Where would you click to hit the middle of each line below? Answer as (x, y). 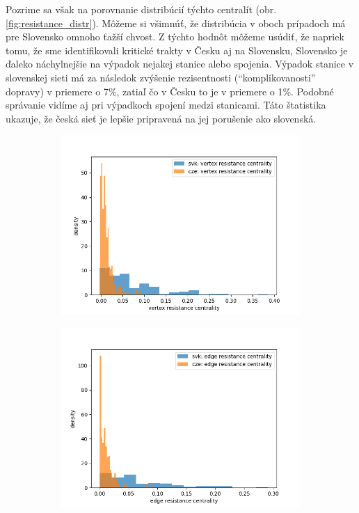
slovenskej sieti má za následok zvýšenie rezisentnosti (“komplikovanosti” (161, 77)
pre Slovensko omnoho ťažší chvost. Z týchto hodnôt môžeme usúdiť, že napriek (175, 37)
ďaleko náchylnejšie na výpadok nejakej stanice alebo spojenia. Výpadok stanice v (180, 64)
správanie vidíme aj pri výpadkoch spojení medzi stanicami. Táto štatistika (166, 105)
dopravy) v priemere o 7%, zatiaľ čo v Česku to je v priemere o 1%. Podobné (170, 91)
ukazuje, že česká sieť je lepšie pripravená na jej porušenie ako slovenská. (161, 118)
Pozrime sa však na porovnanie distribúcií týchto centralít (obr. (141, 9)
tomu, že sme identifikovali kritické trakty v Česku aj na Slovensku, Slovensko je (177, 50)
